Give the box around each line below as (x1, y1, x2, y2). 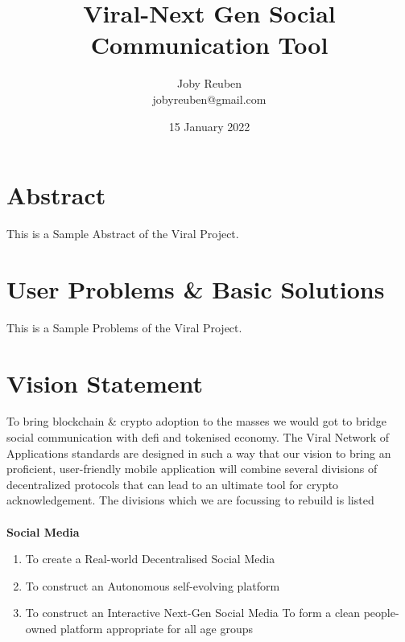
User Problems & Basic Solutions (6, 272, 385, 305)
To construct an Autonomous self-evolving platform (25, 577, 280, 594)
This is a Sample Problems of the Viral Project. (6, 319, 242, 335)
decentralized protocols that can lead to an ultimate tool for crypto (6, 475, 339, 492)
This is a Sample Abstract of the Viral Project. (6, 225, 239, 242)
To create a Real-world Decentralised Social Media (25, 550, 275, 567)
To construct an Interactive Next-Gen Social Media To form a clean (25, 604, 361, 621)
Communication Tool (90, 28, 329, 61)
